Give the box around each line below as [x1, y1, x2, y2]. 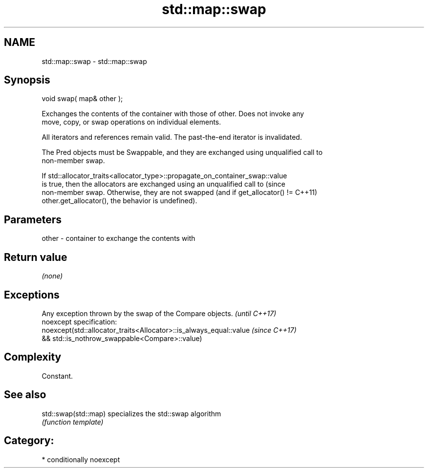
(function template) [42, 417, 104, 426]
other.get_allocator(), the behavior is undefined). [42, 196, 197, 205]
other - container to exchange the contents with [42, 234, 195, 243]
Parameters [4, 213, 62, 226]
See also [4, 388, 46, 401]
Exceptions [4, 288, 60, 301]
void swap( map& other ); [42, 94, 123, 103]
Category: [4, 434, 54, 447]
